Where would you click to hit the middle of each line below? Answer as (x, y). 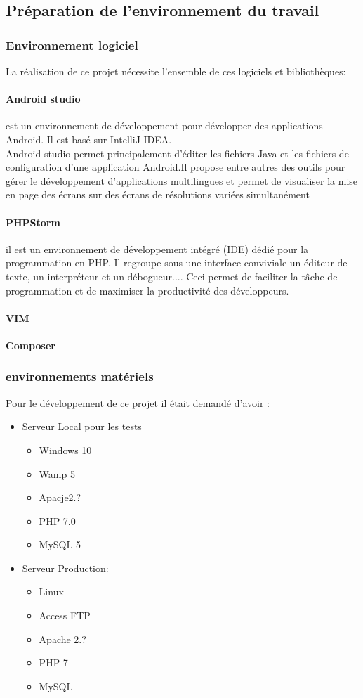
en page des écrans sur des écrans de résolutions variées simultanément (158, 194)
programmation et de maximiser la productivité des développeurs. (147, 290)
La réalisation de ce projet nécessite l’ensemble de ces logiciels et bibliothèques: (176, 71)
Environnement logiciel (72, 45)
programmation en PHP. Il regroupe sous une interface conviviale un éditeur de (177, 263)
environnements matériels (80, 376)
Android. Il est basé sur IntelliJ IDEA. (89, 139)
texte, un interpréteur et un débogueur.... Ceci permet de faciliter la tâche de (172, 276)
